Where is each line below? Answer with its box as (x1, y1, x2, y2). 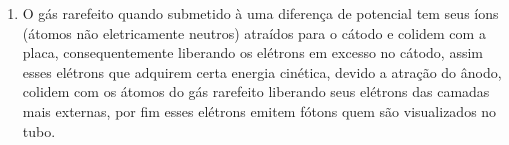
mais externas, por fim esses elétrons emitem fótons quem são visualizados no (22, 100, 497, 121)
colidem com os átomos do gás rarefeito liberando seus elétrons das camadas (22, 81, 490, 102)
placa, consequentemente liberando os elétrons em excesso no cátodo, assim (22, 42, 484, 63)
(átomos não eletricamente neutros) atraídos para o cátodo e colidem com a (22, 22, 486, 43)
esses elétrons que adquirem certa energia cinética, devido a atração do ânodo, (22, 61, 502, 82)
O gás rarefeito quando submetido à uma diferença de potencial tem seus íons (22, 3, 499, 23)
